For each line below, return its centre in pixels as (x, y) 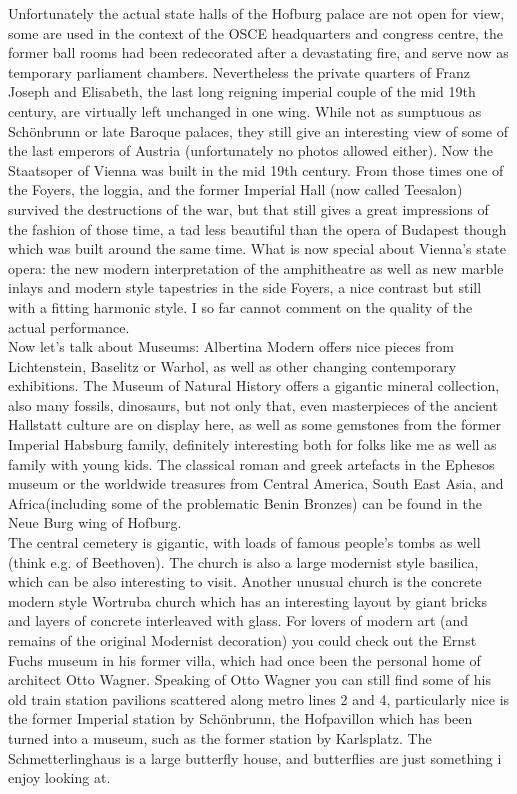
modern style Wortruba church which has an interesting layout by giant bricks (247, 600)
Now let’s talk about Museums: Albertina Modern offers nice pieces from (231, 346)
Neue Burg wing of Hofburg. (95, 522)
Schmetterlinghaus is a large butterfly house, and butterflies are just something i (255, 757)
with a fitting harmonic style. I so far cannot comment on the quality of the (240, 306)
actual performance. (69, 326)
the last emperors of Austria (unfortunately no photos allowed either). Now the (251, 150)
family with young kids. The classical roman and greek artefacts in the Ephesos (251, 463)
